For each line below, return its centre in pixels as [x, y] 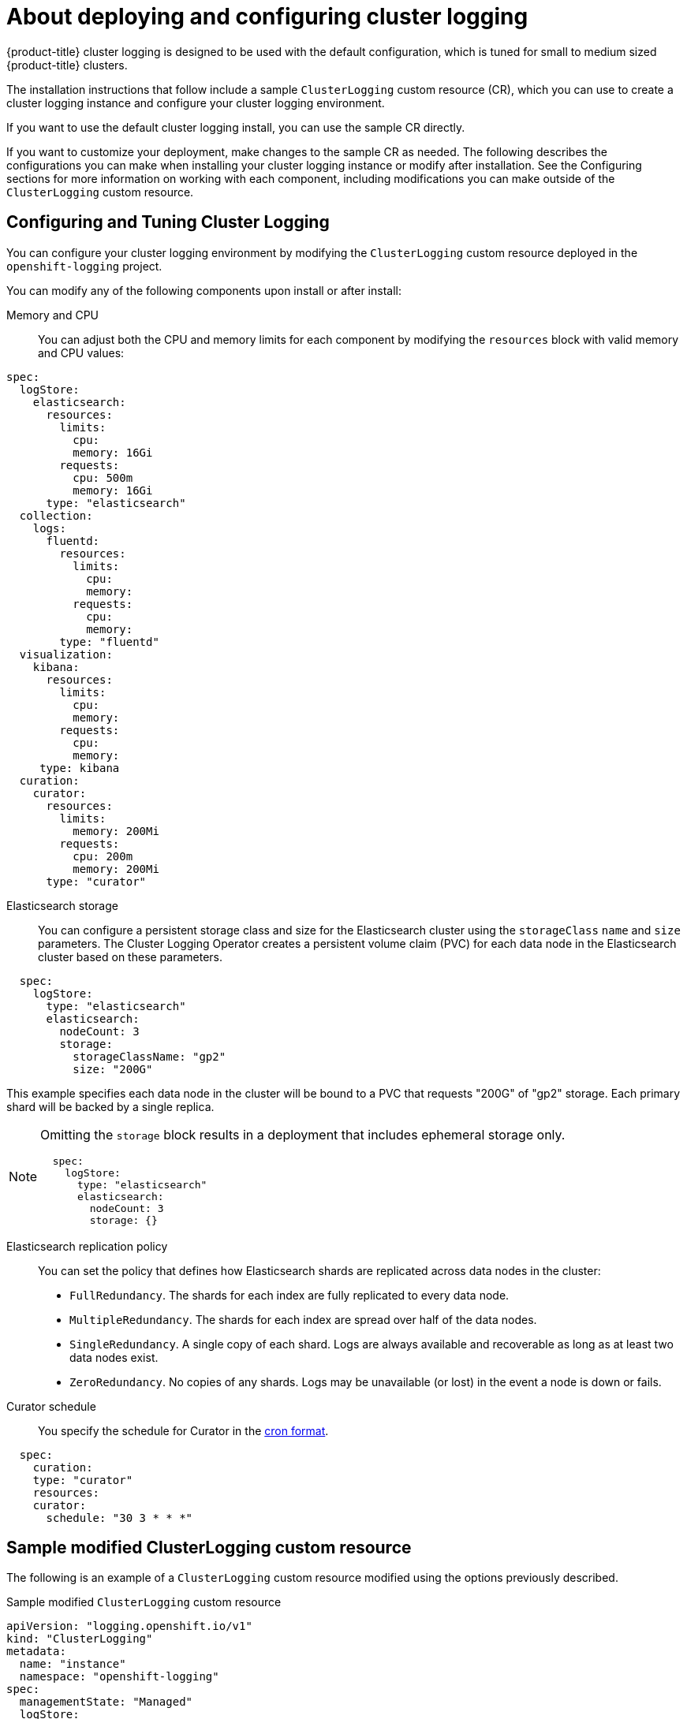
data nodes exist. [114, 1357]
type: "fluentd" [109, 641]
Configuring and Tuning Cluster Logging [168, 222]
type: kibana [80, 768]
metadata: [36, 1652]
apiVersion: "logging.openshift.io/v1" [129, 1626]
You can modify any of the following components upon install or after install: [204, 290]
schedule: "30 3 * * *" [119, 1518]
